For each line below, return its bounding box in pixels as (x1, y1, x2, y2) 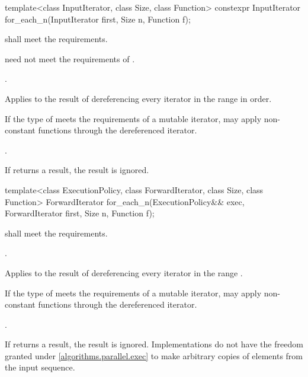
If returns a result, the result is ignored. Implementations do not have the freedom (5, 338, 303, 350)
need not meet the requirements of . (5, 52, 135, 65)
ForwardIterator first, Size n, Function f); (5, 207, 155, 219)
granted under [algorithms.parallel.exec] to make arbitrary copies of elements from (5, 349, 303, 362)
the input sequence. (5, 361, 75, 373)
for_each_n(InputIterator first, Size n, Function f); (5, 12, 191, 25)
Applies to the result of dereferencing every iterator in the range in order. (5, 92, 272, 104)
